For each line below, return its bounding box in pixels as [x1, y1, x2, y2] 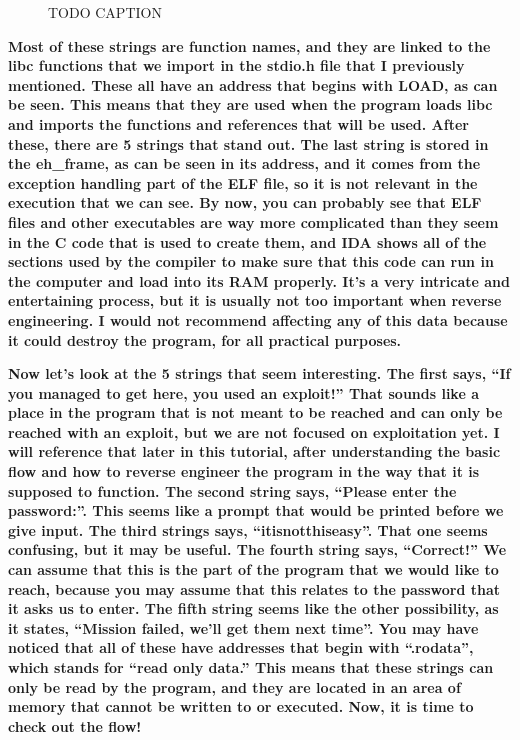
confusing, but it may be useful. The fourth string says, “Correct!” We [8, 539, 507, 560]
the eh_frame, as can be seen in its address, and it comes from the [8, 153, 481, 174]
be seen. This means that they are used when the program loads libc [8, 94, 493, 115]
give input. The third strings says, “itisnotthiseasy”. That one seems [8, 519, 488, 540]
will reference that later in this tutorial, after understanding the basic [8, 441, 501, 462]
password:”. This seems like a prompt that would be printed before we [8, 500, 504, 521]
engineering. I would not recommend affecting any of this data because [8, 309, 508, 330]
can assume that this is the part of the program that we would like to [8, 559, 499, 580]
